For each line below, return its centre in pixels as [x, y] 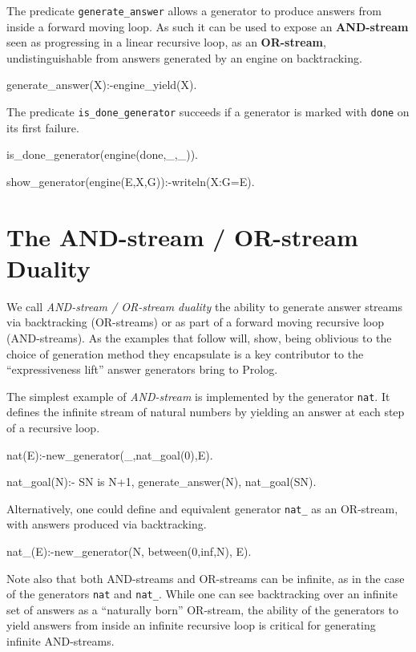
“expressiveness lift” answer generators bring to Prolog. [142, 369]
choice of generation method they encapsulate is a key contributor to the [185, 353]
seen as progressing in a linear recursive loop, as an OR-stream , [166, 42]
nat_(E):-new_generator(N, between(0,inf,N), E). [129, 551]
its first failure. [43, 127]
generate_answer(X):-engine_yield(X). [102, 85]
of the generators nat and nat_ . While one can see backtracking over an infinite [202, 594]
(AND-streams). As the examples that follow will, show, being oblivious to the [199, 337]
